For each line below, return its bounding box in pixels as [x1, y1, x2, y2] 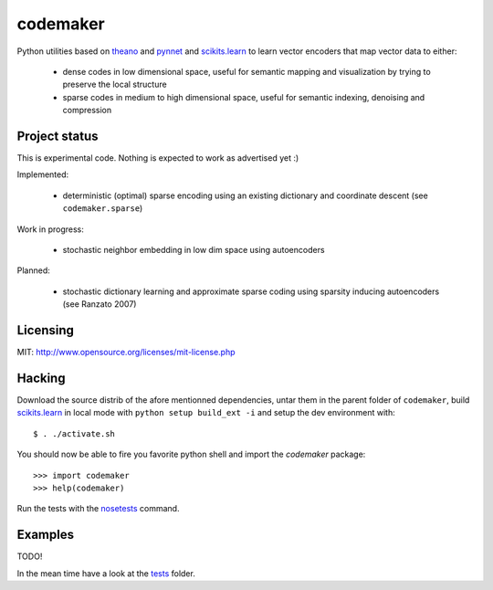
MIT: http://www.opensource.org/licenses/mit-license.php [16, 347, 236, 358]
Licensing [16, 322, 75, 338]
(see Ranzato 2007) [62, 299, 137, 310]
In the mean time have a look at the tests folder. [16, 567, 195, 579]
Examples [16, 527, 75, 543]
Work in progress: [16, 224, 84, 235]
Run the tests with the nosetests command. [16, 503, 180, 514]
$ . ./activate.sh [33, 428, 116, 438]
